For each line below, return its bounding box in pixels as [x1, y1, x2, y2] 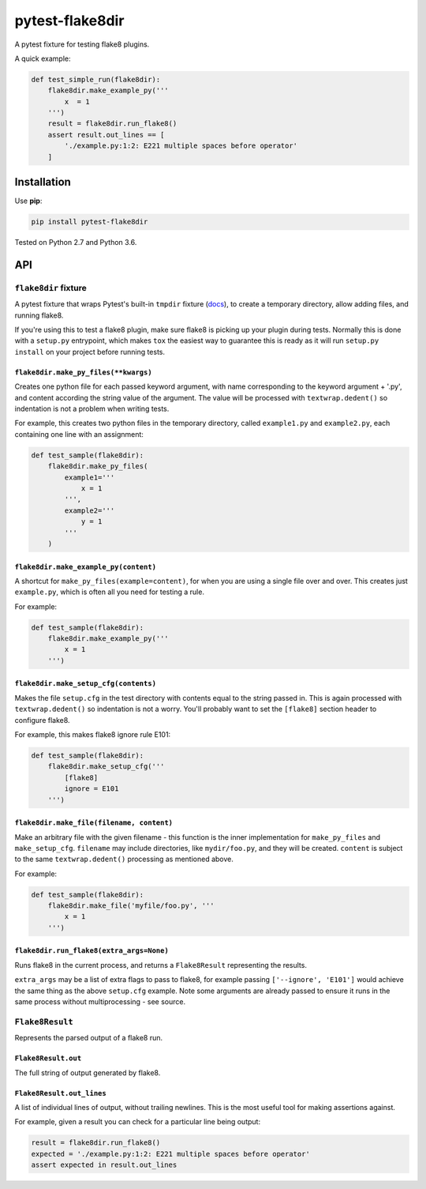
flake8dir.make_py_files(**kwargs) [14, 367, 153, 377]
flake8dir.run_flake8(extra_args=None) [14, 946, 169, 955]
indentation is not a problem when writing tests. [14, 404, 170, 414]
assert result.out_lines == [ [47, 130, 165, 139]
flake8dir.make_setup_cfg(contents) [14, 679, 157, 688]
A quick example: [14, 54, 71, 63]
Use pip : [14, 196, 43, 205]
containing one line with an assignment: [14, 429, 144, 438]
